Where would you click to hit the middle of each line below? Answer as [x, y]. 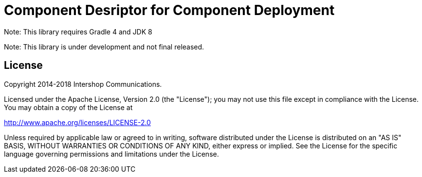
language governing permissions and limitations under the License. [111, 154]
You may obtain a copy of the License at [68, 107]
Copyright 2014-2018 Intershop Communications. [83, 84]
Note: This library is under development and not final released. [104, 47]
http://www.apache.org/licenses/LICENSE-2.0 [77, 122]
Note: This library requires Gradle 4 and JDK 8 [78, 32]
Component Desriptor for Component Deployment [169, 10]
